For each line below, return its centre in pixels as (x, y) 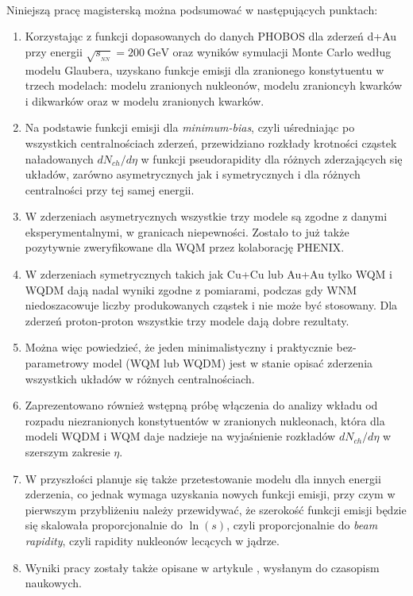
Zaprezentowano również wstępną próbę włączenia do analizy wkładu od (201, 405)
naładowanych (59, 158)
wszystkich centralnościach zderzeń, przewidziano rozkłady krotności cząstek (211, 142)
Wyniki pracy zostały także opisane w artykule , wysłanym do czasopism (202, 567)
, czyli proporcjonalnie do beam (302, 525)
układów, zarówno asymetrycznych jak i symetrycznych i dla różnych (193, 174)
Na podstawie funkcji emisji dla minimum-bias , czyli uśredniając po (190, 127)
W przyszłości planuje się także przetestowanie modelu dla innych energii (203, 478)
